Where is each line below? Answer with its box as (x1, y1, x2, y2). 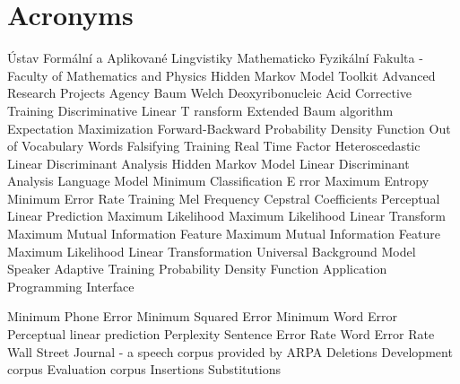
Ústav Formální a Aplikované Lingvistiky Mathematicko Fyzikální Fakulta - (7, 48, 423, 67)
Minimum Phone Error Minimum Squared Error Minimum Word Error (7, 307, 397, 326)
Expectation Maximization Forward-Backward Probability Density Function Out (7, 118, 451, 137)
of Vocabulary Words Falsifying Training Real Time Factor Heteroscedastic (7, 136, 421, 155)
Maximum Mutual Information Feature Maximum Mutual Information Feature (7, 224, 440, 243)
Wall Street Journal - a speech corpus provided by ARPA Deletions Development (7, 342, 453, 361)
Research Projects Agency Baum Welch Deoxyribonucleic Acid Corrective (7, 83, 412, 102)
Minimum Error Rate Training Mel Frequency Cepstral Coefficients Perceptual (7, 188, 440, 207)
